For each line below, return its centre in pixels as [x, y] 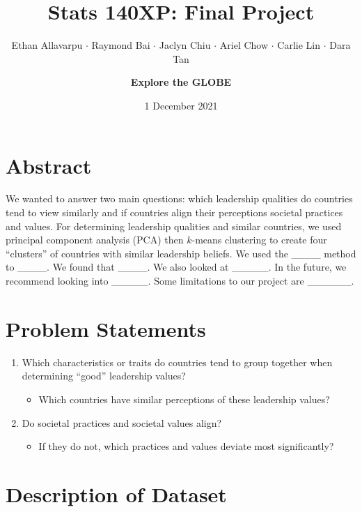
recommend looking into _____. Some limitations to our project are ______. [180, 280]
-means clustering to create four [259, 240]
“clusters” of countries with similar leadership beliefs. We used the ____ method [181, 253]
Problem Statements [106, 328]
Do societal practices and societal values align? [122, 422]
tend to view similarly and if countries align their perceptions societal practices [174, 212]
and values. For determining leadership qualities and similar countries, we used [174, 226]
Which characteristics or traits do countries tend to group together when [177, 362]
